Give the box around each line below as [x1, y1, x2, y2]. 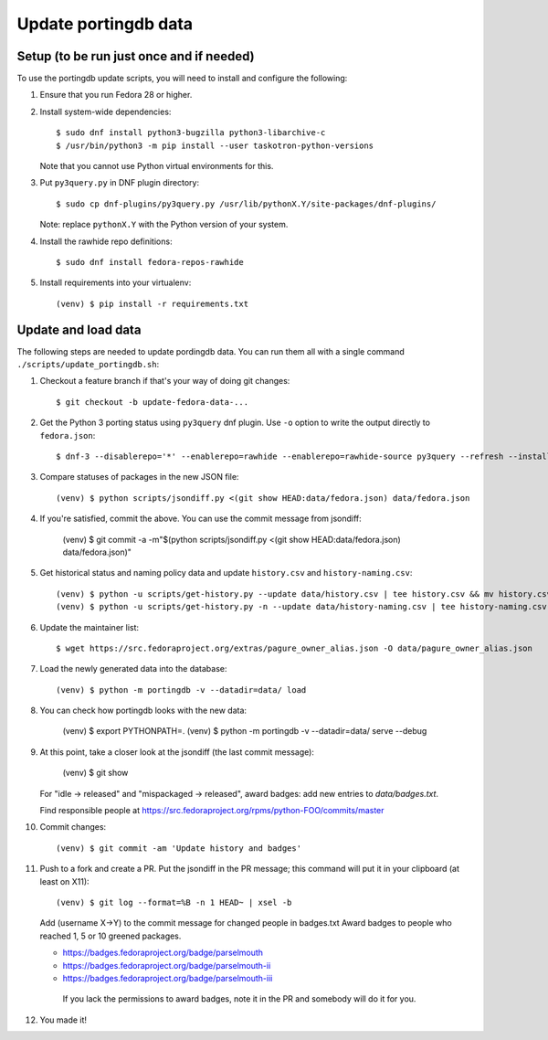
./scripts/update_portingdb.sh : [16, 359, 160, 370]
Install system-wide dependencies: [39, 106, 172, 117]
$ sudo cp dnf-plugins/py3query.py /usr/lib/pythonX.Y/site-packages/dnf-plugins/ [56, 198, 437, 209]
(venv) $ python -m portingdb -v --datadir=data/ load [56, 684, 307, 695]
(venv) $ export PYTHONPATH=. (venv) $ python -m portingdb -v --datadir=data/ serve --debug [62, 726, 427, 737]
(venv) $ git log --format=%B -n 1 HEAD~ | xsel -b [56, 897, 292, 907]
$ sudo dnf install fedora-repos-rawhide [56, 257, 244, 267]
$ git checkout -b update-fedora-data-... [56, 397, 249, 407]
